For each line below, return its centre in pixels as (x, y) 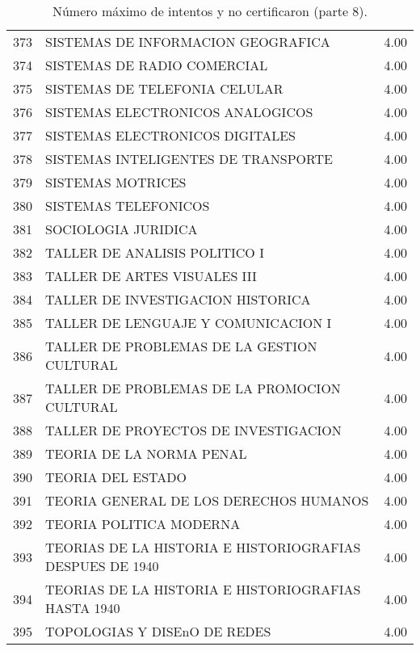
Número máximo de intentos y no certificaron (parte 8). (210, 11)
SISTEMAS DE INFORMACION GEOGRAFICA (188, 42)
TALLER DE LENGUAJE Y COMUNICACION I (189, 323)
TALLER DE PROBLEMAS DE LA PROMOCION (193, 388)
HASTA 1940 (83, 608)
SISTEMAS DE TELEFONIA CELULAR (164, 88)
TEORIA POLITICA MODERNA (143, 524)
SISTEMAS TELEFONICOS (128, 206)
